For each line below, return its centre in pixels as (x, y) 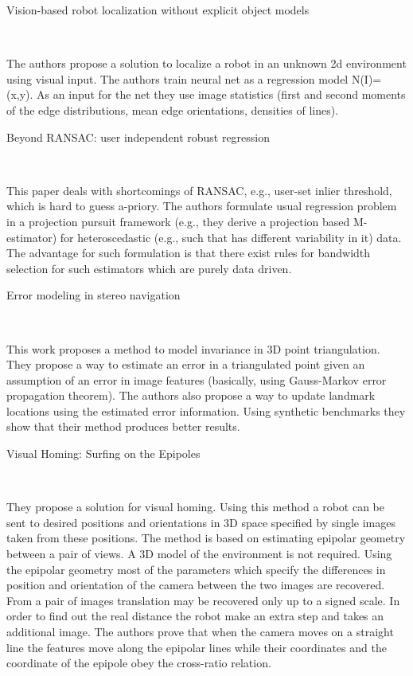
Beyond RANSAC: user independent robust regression (138, 137)
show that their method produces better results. (123, 426)
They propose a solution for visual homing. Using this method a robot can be (195, 507)
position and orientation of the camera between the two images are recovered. (196, 585)
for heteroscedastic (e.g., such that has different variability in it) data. (231, 237)
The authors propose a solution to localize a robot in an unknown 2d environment (206, 63)
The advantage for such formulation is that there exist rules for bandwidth (189, 253)
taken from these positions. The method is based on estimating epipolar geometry (206, 538)
